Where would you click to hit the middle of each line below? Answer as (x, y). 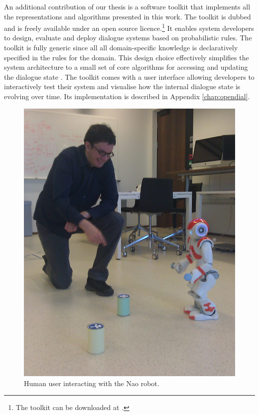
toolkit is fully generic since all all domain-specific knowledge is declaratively (121, 48)
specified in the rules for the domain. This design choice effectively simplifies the (127, 57)
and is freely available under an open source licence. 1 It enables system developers (129, 27)
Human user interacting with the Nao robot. (92, 383)
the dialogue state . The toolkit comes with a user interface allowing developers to (129, 76)
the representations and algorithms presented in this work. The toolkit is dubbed (128, 16)
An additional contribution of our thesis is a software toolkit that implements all (127, 6)
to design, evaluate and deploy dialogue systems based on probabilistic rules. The (128, 38)
